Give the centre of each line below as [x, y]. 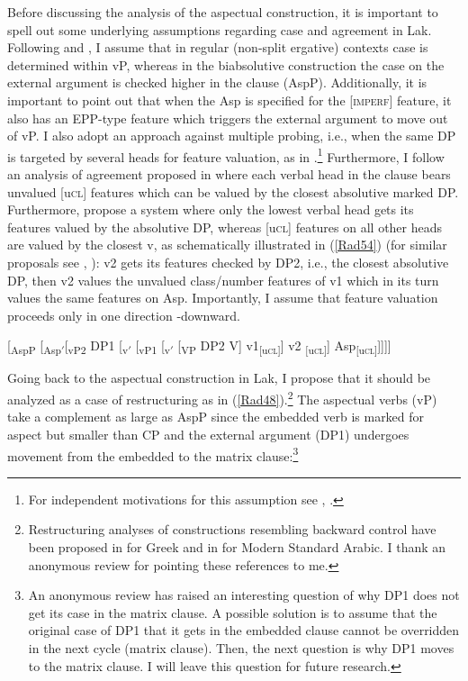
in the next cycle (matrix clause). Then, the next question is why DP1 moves [241, 647]
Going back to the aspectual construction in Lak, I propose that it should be [219, 378]
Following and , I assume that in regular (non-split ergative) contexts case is [218, 47]
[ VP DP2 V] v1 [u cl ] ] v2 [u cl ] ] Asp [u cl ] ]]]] [284, 347]
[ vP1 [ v [153, 347]
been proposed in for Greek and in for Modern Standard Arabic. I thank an [237, 546]
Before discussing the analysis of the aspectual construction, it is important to [223, 12]
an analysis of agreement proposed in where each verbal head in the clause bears [229, 174]
